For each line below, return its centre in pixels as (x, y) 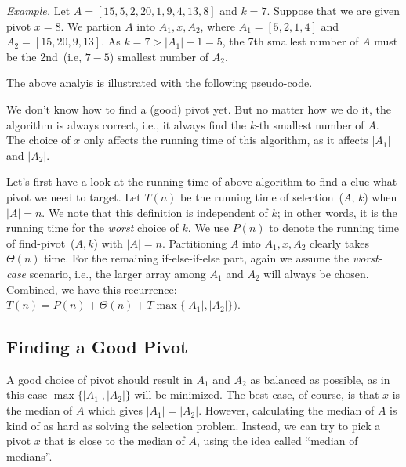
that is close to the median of (114, 441)
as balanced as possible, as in (320, 379)
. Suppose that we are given (333, 10)
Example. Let (38, 10)
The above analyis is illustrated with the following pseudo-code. (159, 83)
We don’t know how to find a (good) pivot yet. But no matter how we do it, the (199, 109)
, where (217, 25)
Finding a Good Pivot (97, 347)
